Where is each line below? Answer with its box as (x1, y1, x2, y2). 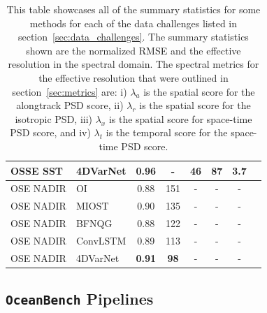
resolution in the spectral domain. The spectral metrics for (8, 57, 259, 71)
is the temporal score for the (106, 125, 228, 140)
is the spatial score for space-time (108, 111, 252, 126)
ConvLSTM (75, 233, 127, 247)
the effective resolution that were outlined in (38, 70, 229, 85)
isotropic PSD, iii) (15, 111, 93, 126)
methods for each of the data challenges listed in (29, 15, 238, 30)
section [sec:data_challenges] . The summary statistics (17, 29, 249, 44)
